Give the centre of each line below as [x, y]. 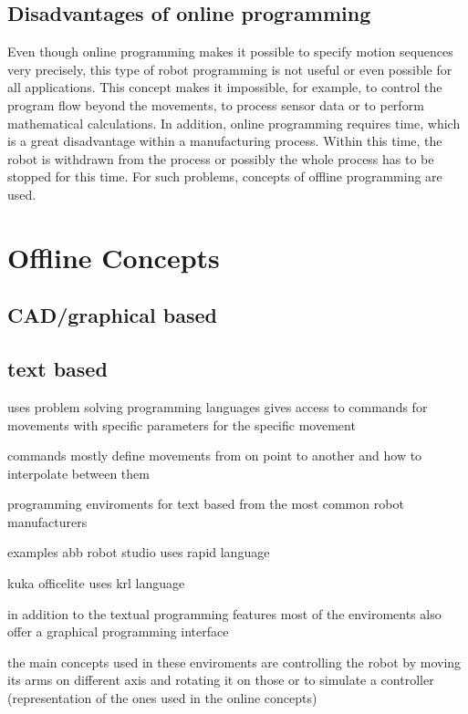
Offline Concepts [114, 257]
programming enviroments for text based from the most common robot [206, 504]
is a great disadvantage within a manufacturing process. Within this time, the [225, 141]
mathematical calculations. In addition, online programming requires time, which [234, 123]
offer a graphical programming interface [118, 631]
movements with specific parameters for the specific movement [182, 424]
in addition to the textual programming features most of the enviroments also [224, 613]
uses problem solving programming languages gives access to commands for [218, 406]
